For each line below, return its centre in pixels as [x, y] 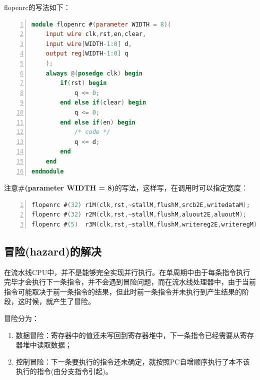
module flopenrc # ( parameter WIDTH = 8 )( [101, 24]
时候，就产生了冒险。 [60, 301]
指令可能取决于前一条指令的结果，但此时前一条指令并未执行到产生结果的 [123, 291]
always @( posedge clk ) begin [94, 73]
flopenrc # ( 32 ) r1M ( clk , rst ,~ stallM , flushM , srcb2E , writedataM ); [141, 205]
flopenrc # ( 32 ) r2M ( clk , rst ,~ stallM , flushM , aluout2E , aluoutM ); [139, 215]
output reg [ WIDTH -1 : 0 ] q [87, 54]
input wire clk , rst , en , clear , [96, 34]
